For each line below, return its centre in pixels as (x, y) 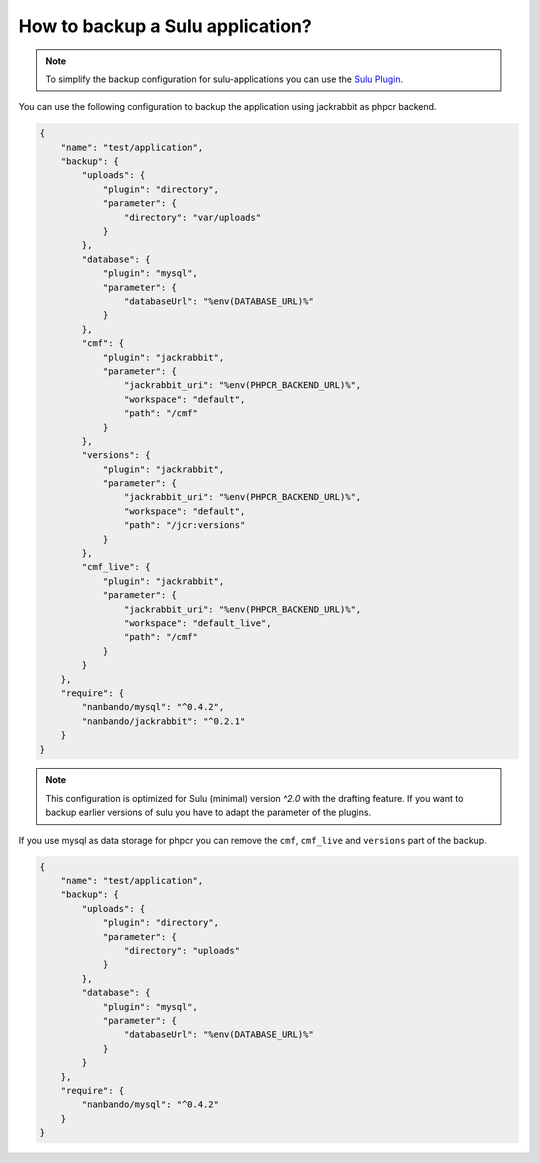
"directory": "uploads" (181, 950)
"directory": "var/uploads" (192, 217)
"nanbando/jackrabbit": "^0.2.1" (163, 721)
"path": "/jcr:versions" (184, 525)
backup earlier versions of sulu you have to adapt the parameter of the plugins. (208, 812)
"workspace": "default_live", (197, 623)
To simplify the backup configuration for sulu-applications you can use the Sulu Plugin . (224, 79)
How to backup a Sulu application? (165, 26)
